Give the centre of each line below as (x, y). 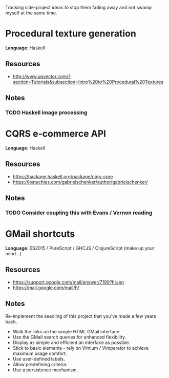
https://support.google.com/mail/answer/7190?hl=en (68, 282)
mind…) (13, 254)
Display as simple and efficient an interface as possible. (71, 342)
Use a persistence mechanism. (45, 370)
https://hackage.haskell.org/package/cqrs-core (63, 176)
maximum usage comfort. (40, 353)
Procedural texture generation (71, 34)
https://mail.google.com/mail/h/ (46, 288)
